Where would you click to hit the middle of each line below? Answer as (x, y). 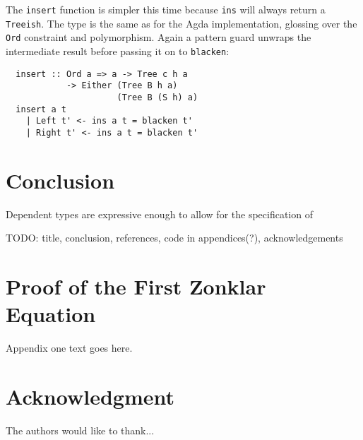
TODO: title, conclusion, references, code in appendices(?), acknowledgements (174, 238)
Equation (51, 314)
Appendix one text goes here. (69, 348)
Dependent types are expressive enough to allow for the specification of (159, 214)
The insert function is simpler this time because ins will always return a (166, 9)
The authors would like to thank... (80, 430)
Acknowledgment (90, 396)
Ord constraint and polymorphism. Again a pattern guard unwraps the (159, 37)
